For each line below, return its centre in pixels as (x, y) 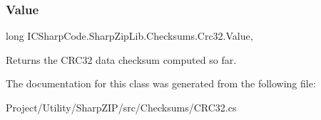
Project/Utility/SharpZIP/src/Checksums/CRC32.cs (121, 107)
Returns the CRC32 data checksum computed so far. (121, 59)
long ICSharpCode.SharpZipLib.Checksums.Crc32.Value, (129, 36)
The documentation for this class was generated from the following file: (161, 83)
